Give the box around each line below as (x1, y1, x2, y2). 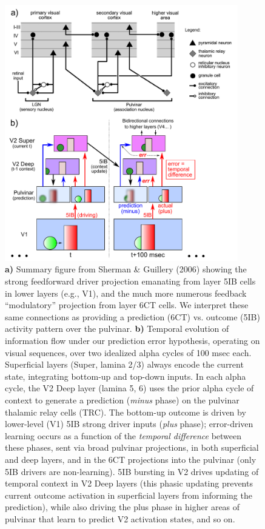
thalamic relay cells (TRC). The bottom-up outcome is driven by (5, 405, 246, 418)
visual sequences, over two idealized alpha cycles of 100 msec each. (5, 346, 252, 359)
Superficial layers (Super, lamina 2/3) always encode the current (5, 358, 244, 371)
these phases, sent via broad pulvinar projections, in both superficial (5, 441, 259, 454)
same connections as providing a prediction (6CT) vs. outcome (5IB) (5, 310, 260, 323)
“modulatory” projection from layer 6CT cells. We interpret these (5, 298, 249, 311)
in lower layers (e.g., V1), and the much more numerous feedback (5, 286, 247, 299)
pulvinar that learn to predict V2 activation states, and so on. (5, 512, 235, 525)
